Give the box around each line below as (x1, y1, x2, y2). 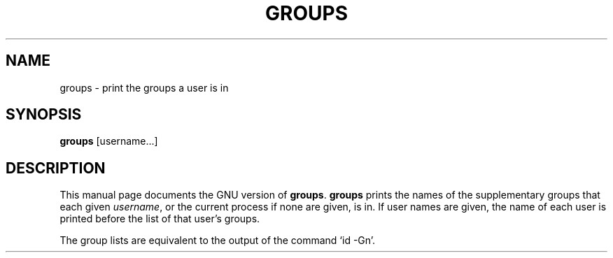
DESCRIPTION (6, 159, 106, 177)
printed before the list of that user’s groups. (59, 213, 260, 225)
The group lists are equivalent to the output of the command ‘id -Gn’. (59, 234, 376, 247)
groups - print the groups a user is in (59, 81, 229, 94)
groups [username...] (59, 135, 158, 148)
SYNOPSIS (6, 106, 82, 124)
